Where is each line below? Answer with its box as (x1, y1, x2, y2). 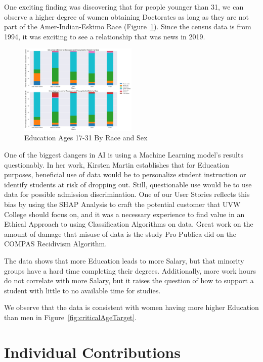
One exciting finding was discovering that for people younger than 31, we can (4, 2, 244, 12)
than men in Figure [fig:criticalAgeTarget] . (4, 312, 137, 322)
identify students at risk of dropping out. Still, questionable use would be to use (4, 179, 252, 189)
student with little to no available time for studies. (4, 285, 161, 295)
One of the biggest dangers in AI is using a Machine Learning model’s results (4, 149, 243, 160)
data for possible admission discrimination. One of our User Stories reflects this (4, 189, 250, 199)
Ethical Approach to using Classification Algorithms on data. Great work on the (4, 219, 253, 229)
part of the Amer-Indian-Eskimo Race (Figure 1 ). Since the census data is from (4, 21, 251, 32)
